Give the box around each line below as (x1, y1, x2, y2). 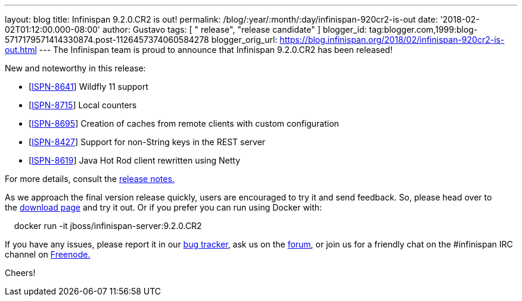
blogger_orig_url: (211, 35, 278, 45)
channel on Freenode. (5, 249, 91, 259)
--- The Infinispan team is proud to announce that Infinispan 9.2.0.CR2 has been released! (39, 45, 393, 55)
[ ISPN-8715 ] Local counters (29, 100, 137, 110)
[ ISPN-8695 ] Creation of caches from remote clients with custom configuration (29, 118, 339, 128)
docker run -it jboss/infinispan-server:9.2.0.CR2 (14, 221, 202, 231)
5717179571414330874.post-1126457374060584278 (5, 35, 209, 45)
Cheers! (5, 268, 36, 278)
